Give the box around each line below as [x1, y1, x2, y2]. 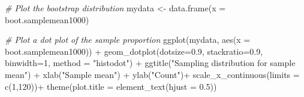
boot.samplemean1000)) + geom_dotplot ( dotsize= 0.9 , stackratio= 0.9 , [5, 45, 263, 57]
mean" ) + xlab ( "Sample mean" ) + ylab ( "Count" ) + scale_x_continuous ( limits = [5, 68, 300, 80]
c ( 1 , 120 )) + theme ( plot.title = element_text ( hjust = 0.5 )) [5, 80, 217, 92]
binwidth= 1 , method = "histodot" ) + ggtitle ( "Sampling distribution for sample [5, 57, 296, 69]
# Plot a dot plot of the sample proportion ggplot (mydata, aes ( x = [5, 33, 251, 46]
